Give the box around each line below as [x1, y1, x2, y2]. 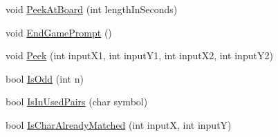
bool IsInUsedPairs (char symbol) [6, 94, 148, 109]
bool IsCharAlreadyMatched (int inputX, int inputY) [6, 117, 232, 131]
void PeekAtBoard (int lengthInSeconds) [6, 2, 178, 16]
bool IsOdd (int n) [6, 71, 84, 85]
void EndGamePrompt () [6, 25, 112, 39]
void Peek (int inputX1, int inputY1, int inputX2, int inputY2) [6, 48, 273, 63]
